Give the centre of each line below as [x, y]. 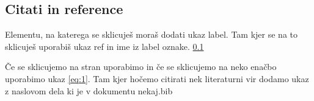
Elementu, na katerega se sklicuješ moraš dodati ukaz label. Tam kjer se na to [151, 34]
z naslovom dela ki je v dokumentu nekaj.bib [89, 90]
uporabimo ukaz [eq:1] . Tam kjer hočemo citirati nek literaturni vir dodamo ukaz [157, 78]
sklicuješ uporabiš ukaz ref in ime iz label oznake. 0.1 [104, 46]
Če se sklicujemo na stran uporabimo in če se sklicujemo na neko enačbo [141, 67]
